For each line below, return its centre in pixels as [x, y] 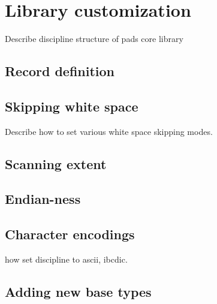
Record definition [60, 71]
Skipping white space [72, 106]
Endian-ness [43, 199]
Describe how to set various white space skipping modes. [109, 131]
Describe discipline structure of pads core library [94, 39]
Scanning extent [56, 163]
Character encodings [70, 234]
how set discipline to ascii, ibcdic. [66, 259]
